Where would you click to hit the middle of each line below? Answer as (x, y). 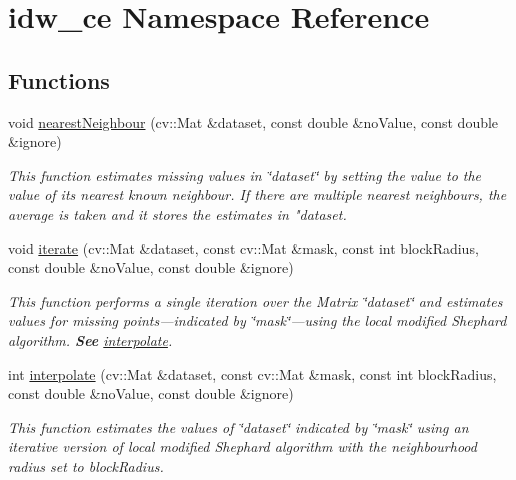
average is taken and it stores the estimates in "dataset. (177, 213)
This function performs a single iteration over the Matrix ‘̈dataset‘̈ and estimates (255, 300)
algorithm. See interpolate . (90, 339)
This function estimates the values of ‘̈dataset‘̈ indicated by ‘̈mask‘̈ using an (238, 426)
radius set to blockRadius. (86, 465)
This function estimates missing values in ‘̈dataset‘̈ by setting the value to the (245, 174)
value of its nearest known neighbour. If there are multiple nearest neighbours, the (257, 194)
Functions (59, 79)
